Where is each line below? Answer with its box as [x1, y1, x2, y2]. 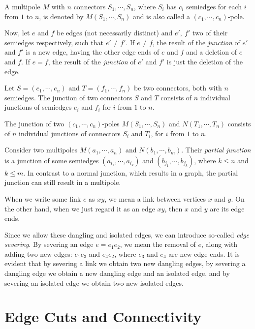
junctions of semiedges [4, 102, 72, 112]
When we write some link [4, 193, 81, 204]
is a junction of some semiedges [4, 155, 99, 165]
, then [164, 203, 183, 213]
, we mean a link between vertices [104, 193, 206, 204]
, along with [201, 239, 238, 249]
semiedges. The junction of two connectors [4, 92, 132, 102]
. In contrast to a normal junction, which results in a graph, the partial [23, 167, 238, 178]
